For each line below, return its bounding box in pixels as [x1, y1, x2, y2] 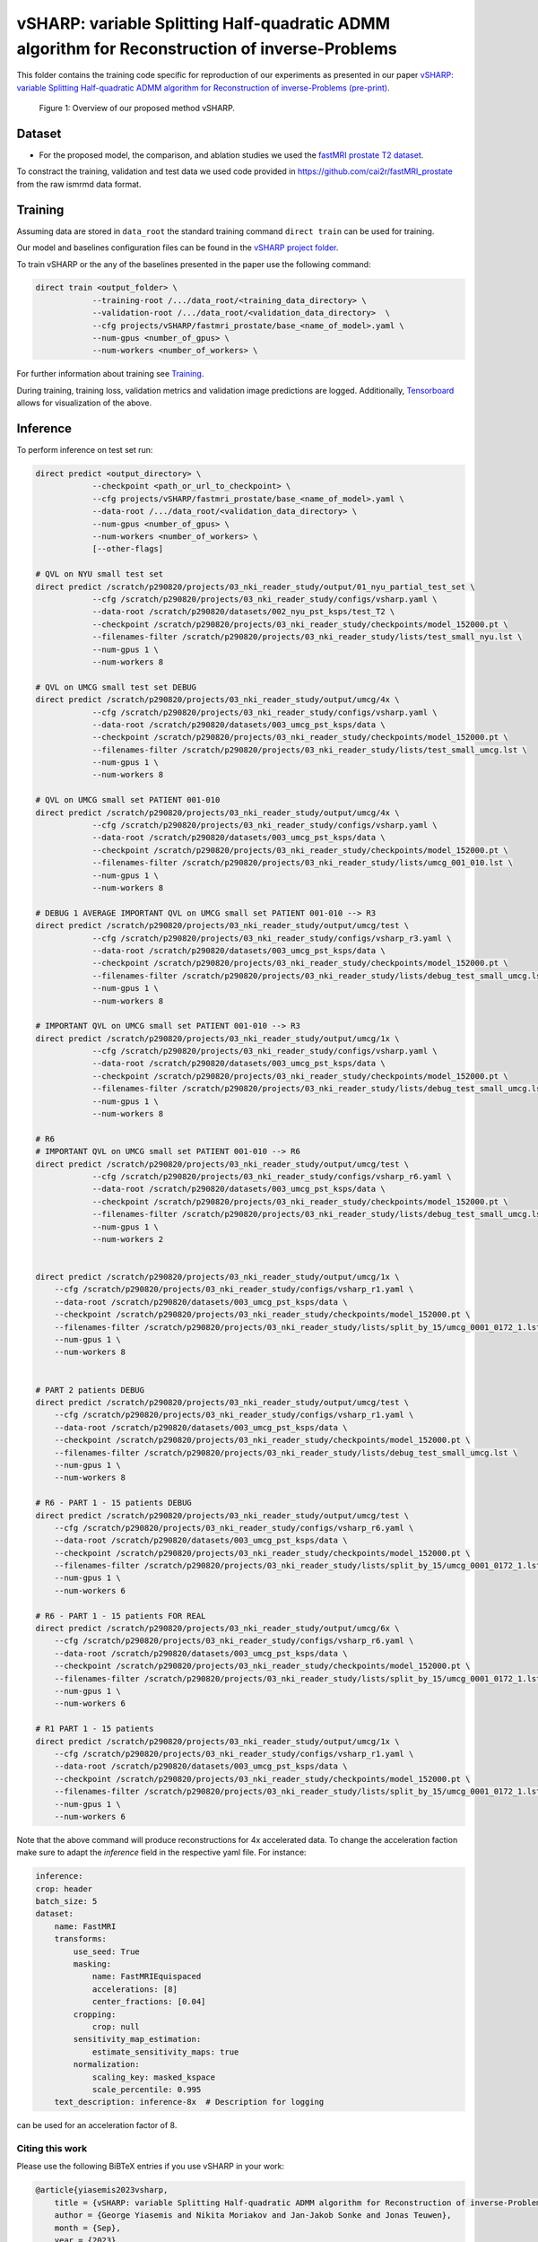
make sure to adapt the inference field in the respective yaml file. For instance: [16, 1847, 307, 1858]
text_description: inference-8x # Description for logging [54, 2097, 325, 2107]
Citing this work [16, 2142, 88, 2155]
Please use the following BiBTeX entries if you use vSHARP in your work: [16, 2161, 285, 2172]
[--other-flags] [91, 543, 164, 554]
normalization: [73, 2059, 141, 2070]
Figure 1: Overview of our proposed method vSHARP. [39, 103, 235, 114]
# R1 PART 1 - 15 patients [35, 1724, 154, 1734]
